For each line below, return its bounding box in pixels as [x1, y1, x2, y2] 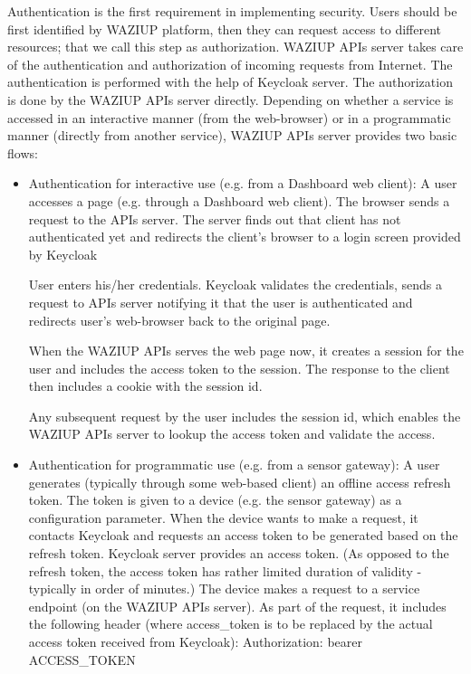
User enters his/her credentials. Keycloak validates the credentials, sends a [28, 275, 442, 294]
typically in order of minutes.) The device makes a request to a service [28, 579, 420, 598]
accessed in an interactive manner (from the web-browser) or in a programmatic [7, 108, 451, 127]
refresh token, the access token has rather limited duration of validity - [28, 561, 422, 580]
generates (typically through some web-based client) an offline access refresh [28, 472, 451, 491]
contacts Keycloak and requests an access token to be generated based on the [28, 526, 458, 545]
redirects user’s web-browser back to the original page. [28, 310, 331, 329]
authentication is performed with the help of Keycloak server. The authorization [7, 72, 453, 91]
